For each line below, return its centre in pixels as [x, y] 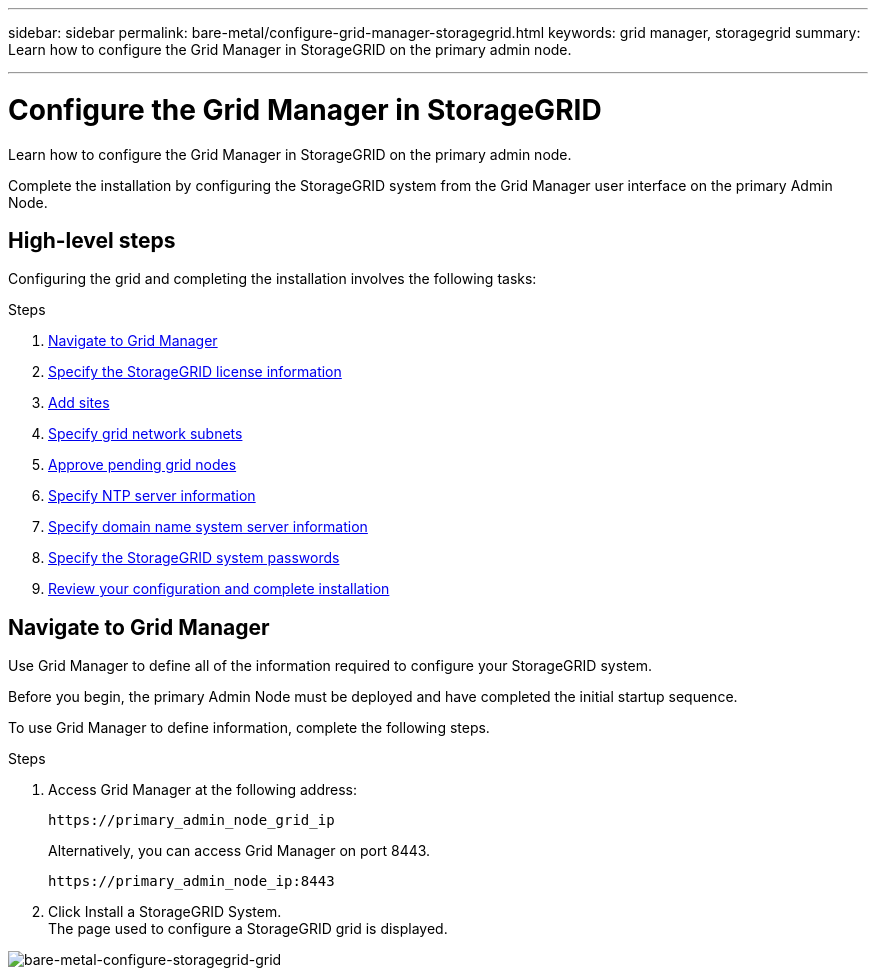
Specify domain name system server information [208, 527]
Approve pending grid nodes [142, 465]
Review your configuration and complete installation [219, 589]
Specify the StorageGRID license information [195, 372]
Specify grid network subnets [145, 434]
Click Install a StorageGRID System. [165, 912]
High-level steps [92, 240]
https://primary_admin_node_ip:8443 [191, 881]
